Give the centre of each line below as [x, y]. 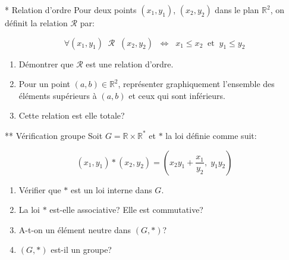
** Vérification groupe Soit [54, 135]
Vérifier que [40, 189]
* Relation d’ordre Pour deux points [71, 10]
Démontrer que [46, 64]
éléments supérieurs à [58, 95]
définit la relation [36, 23]
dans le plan [237, 10]
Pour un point [45, 84]
